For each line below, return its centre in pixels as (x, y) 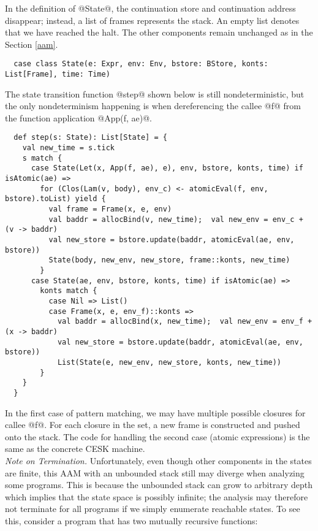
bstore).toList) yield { (55, 199)
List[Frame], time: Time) (58, 74)
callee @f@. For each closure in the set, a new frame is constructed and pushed (153, 425)
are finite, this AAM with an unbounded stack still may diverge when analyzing (155, 472)
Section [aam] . (32, 44)
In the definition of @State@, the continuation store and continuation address (150, 8)
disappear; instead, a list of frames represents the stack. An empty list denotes (152, 20)
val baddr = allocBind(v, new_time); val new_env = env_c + (176, 219)
